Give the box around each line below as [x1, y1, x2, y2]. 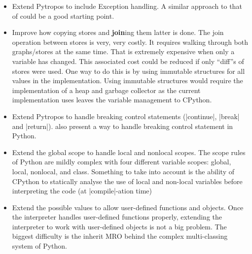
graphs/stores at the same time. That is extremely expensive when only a [12, 46, 235, 57]
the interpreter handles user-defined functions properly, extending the [12, 212, 222, 222]
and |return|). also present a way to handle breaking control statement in [12, 121, 233, 131]
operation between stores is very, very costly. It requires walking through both [12, 36, 249, 47]
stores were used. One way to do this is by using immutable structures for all [12, 65, 245, 76]
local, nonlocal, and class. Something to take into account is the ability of [12, 166, 234, 176]
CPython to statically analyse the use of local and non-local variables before [12, 176, 243, 186]
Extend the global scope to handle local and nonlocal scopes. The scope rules [12, 147, 246, 157]
